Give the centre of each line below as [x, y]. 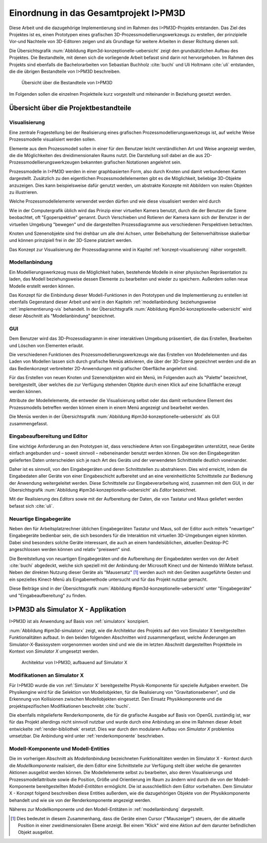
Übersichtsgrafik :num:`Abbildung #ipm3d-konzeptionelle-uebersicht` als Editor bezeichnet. [103, 490]
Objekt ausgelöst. [36, 832]
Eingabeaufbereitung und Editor [48, 436]
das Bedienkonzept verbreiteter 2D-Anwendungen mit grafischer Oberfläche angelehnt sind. [103, 368]
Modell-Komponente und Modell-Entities [59, 749]
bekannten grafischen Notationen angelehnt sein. [131, 162]
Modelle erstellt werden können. [42, 286]
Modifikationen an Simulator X [46, 675]
